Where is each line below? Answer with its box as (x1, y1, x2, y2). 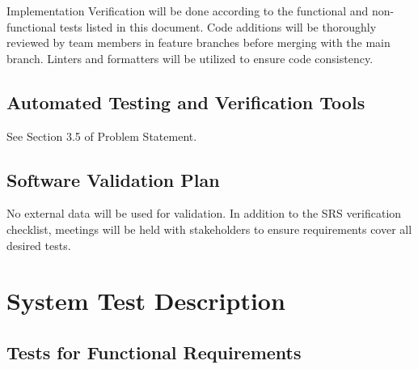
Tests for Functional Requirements (6, 339, 302, 364)
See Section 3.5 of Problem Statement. (6, 127, 197, 144)
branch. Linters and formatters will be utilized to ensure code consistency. (6, 49, 374, 66)
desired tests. (6, 236, 71, 253)
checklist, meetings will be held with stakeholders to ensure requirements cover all (6, 220, 412, 237)
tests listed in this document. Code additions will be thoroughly (59, 18, 377, 35)
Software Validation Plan (6, 167, 220, 192)
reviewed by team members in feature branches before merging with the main (6, 34, 391, 51)
